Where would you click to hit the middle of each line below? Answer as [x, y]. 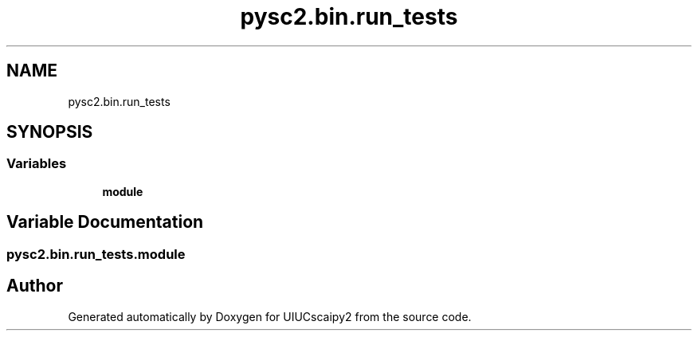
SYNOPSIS [50, 132]
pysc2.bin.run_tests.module [96, 254]
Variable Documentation [105, 222]
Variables [37, 164]
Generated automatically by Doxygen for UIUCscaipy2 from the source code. [270, 316]
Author [35, 286]
